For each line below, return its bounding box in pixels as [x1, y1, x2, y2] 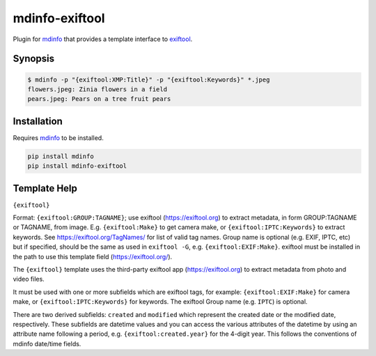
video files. [13, 275, 45, 284]
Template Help [13, 182, 78, 194]
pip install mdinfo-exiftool [27, 162, 127, 170]
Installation [13, 115, 63, 127]
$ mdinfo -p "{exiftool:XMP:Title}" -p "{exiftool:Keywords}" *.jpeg [27, 75, 270, 84]
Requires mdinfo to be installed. [13, 133, 104, 142]
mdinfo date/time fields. [13, 339, 81, 348]
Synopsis [13, 53, 55, 65]
